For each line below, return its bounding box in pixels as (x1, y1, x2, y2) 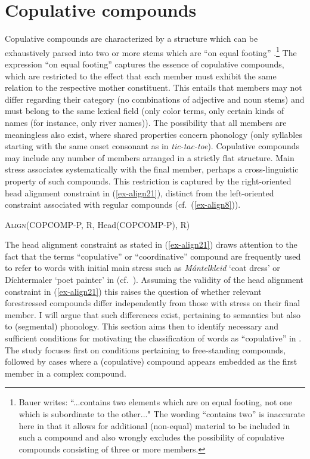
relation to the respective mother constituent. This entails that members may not (5, 81, 302, 94)
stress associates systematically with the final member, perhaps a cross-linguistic (5, 163, 299, 175)
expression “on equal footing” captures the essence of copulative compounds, (5, 57, 284, 70)
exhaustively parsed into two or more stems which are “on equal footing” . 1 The (5, 44, 297, 58)
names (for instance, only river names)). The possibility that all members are (5, 116, 287, 128)
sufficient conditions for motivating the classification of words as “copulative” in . (5, 332, 302, 344)
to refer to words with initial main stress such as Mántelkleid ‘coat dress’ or (5, 261, 280, 274)
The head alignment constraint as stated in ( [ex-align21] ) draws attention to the (5, 238, 297, 251)
